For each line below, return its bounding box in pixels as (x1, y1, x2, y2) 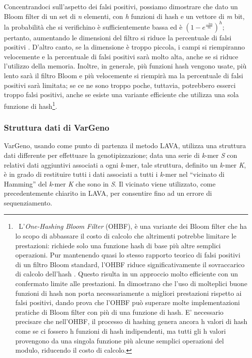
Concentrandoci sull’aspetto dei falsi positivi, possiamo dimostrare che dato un (4, 1, 238, 11)
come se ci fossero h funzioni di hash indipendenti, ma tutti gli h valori (15, 326, 226, 336)
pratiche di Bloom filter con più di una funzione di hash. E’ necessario (15, 307, 224, 317)
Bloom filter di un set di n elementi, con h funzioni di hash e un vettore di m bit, (4, 11, 245, 21)
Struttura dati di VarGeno (4, 121, 110, 134)
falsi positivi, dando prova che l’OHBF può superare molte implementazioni (15, 297, 240, 307)
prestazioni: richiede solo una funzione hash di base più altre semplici (15, 240, 221, 250)
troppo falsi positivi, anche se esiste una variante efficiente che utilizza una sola (4, 89, 239, 100)
